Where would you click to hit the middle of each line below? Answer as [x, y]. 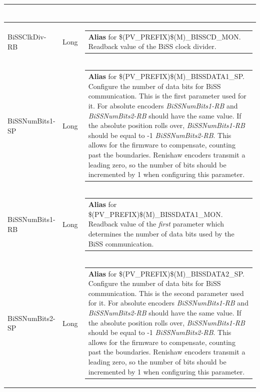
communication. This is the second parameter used [166, 293]
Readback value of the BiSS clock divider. [152, 46]
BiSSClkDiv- [27, 37]
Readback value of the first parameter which [156, 224]
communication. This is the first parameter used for [167, 96]
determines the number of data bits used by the [161, 233]
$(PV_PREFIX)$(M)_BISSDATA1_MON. [155, 214]
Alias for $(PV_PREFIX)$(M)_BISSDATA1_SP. [166, 76]
